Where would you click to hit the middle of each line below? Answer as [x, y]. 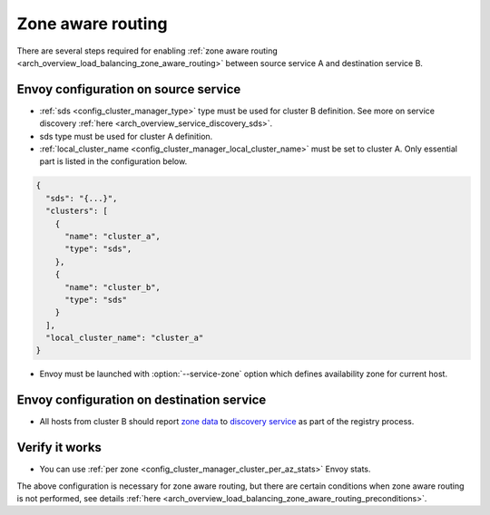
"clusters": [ [77, 211]
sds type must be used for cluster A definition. [126, 136]
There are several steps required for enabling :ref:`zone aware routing [147, 51]
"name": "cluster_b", [113, 287]
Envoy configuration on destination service [142, 400]
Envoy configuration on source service [129, 89]
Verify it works [59, 447]
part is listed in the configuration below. [113, 161]
